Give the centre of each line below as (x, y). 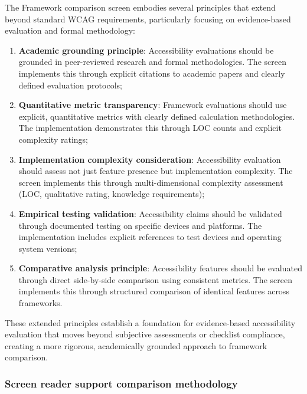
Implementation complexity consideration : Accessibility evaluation (150, 159)
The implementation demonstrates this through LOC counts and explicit (150, 128)
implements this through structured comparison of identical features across (154, 291)
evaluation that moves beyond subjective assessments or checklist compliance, (145, 334)
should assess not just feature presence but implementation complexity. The (156, 171)
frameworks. (40, 303)
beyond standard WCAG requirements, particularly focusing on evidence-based (148, 19)
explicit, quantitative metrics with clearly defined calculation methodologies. (157, 116)
